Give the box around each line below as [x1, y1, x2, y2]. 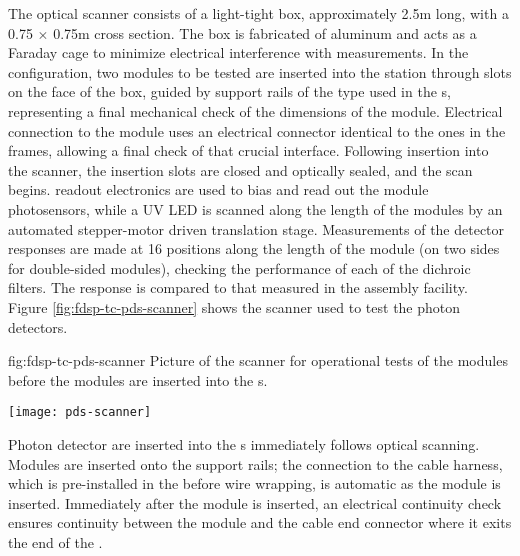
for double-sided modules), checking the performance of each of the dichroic [8, 257, 471, 278]
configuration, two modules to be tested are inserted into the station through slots [8, 61, 512, 82]
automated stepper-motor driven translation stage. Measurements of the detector [8, 218, 505, 239]
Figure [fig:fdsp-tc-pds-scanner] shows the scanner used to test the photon [8, 296, 461, 317]
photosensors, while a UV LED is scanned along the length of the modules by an [8, 198, 503, 219]
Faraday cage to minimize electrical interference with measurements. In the [8, 42, 469, 63]
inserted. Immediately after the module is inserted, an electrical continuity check [8, 492, 502, 513]
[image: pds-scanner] [8, 405, 152, 420]
